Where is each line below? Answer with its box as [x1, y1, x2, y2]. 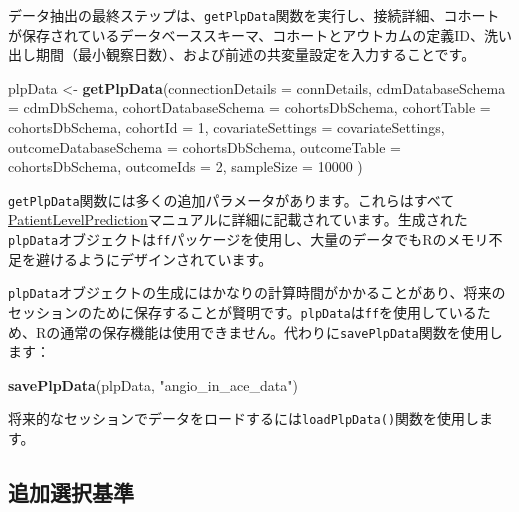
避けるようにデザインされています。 [35, 248, 273, 269]
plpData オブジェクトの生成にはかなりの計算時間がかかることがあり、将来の [8, 282, 506, 303]
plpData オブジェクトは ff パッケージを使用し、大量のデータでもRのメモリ [8, 229, 489, 250]
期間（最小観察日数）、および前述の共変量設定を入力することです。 [35, 44, 476, 65]
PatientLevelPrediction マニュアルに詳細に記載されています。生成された [8, 209, 468, 230]
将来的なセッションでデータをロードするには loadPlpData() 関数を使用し [8, 408, 480, 429]
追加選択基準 [8, 477, 134, 508]
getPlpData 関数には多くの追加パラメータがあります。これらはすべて [8, 189, 455, 210]
